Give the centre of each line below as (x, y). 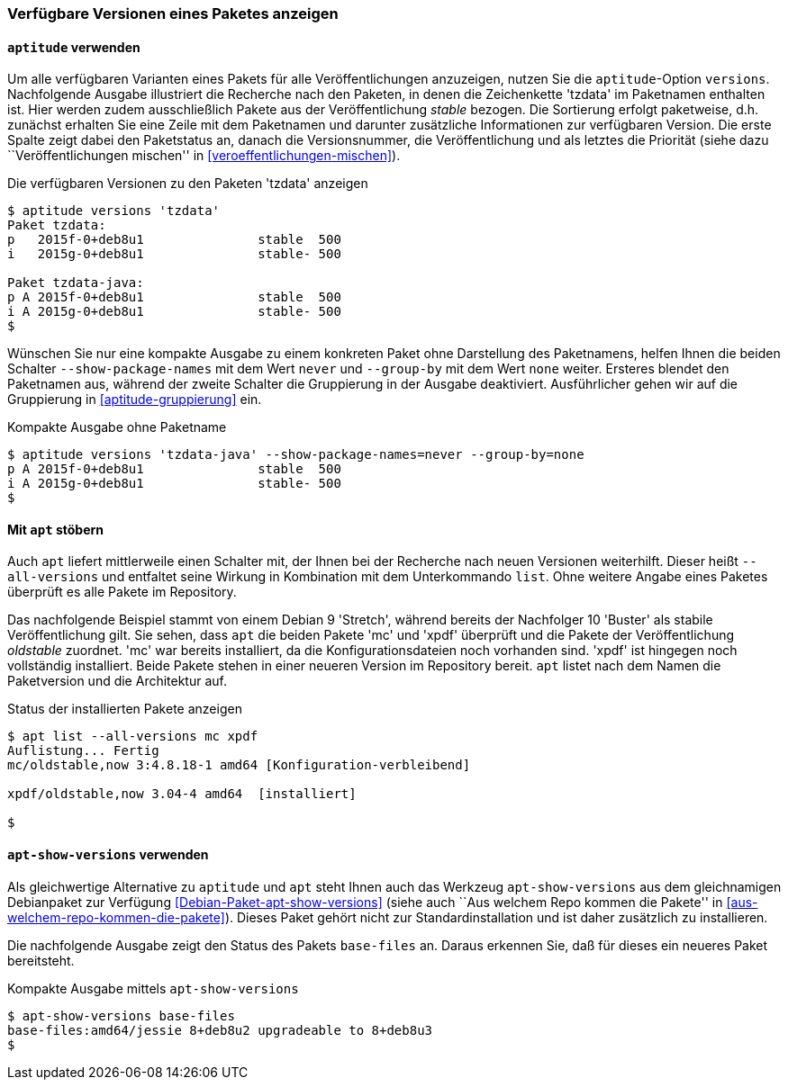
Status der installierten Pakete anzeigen (125, 709)
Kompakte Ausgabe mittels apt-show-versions (153, 988)
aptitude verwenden (74, 47)
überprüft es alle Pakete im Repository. (122, 592)
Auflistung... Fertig (83, 751)
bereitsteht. (41, 960)
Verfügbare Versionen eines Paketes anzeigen (173, 13)
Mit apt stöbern (55, 529)
